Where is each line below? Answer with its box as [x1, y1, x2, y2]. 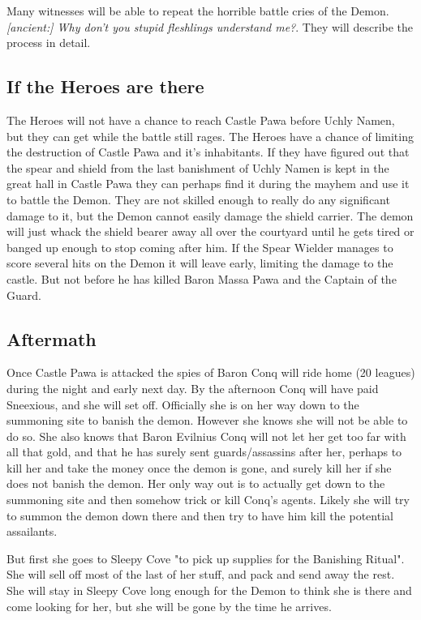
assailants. [6, 523, 58, 540]
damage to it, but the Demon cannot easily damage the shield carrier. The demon [6, 207, 414, 224]
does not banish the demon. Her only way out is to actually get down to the [6, 475, 385, 492]
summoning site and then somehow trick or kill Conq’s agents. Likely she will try [6, 491, 410, 508]
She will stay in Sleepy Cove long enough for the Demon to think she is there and [6, 582, 412, 599]
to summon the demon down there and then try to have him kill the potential [6, 507, 393, 524]
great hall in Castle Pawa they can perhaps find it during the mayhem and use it [6, 175, 410, 192]
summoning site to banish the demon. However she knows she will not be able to [6, 412, 408, 429]
